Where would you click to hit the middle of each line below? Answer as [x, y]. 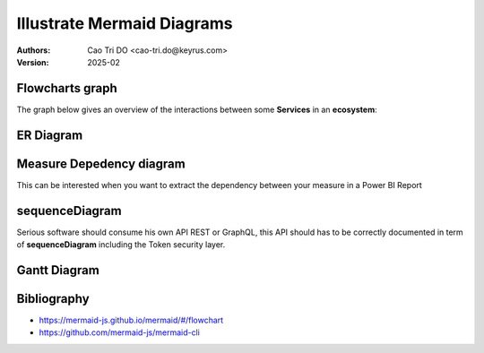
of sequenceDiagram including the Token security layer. [121, 245]
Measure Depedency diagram [101, 164]
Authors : [34, 50]
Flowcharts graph [67, 88]
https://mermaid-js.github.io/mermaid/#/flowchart [131, 320]
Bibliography [53, 299]
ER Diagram [50, 135]
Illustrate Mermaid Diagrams [125, 23]
